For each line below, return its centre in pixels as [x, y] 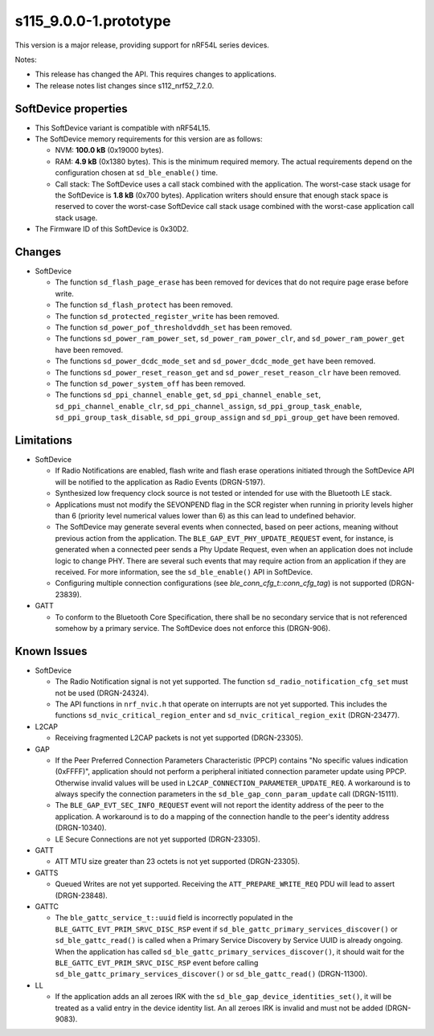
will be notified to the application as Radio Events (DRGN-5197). [160, 481]
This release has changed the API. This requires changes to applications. [156, 74]
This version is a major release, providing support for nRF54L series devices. [142, 45]
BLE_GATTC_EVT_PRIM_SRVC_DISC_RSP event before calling [157, 962]
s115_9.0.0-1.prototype [93, 21]
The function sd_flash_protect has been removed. [144, 305]
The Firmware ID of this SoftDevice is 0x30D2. [112, 229]
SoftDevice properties [71, 109]
